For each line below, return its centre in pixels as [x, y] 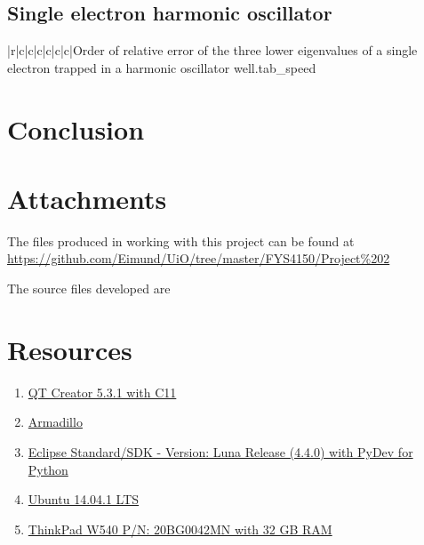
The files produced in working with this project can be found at [181, 240]
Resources [70, 349]
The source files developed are [89, 289]
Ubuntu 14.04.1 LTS [84, 499]
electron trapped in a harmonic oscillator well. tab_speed [162, 67]
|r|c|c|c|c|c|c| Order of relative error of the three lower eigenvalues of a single [212, 50]
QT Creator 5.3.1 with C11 [102, 392]
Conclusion [76, 128]
